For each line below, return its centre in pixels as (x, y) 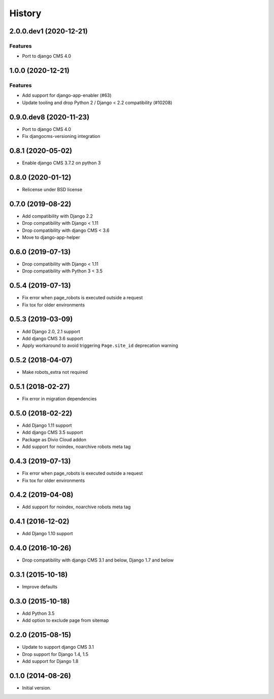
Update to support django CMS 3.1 (58, 647)
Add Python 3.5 (38, 613)
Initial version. (37, 688)
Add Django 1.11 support (47, 426)
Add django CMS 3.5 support (53, 432)
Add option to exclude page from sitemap (65, 620)
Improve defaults (40, 587)
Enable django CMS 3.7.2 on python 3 (61, 163)
